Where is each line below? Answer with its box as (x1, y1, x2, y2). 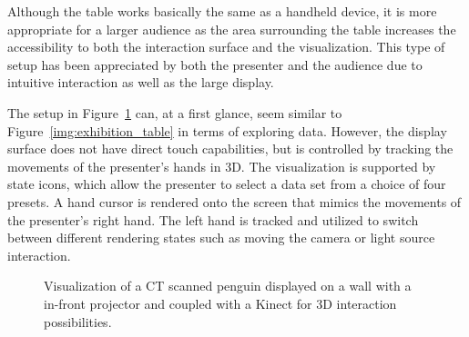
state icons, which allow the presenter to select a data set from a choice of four (7, 174, 446, 193)
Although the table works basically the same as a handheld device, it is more (7, 2, 437, 20)
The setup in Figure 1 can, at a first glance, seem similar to (7, 103, 342, 122)
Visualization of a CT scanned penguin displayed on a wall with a (44, 276, 412, 295)
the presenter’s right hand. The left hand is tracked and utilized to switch (7, 210, 419, 229)
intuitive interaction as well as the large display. (7, 73, 274, 92)
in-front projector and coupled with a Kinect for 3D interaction (44, 293, 397, 312)
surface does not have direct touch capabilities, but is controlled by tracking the (7, 139, 454, 158)
